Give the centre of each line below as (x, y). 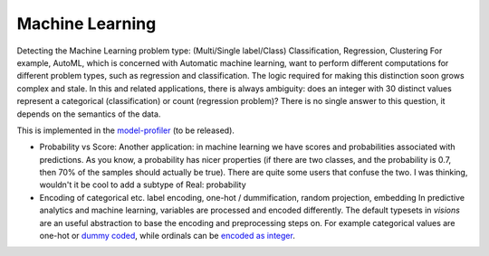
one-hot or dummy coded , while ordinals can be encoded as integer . (168, 236)
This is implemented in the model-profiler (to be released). (126, 130)
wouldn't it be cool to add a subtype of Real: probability (143, 185)
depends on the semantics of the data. (89, 114)
